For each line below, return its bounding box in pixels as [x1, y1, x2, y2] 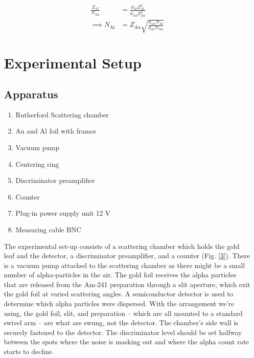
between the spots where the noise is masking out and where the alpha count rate [4, 336, 249, 347]
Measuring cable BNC [15, 224, 82, 234]
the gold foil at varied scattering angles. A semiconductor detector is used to [4, 289, 233, 299]
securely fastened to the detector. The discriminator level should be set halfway [4, 327, 242, 337]
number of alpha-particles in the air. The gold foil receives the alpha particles [4, 269, 236, 280]
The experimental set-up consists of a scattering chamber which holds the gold [4, 241, 240, 251]
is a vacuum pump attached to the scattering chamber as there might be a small [4, 260, 245, 270]
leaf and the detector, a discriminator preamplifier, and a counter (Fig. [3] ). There [4, 250, 250, 261]
